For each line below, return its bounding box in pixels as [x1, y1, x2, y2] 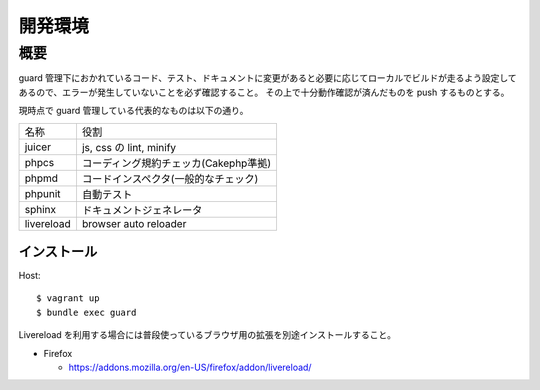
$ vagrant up [36, 293, 100, 304]
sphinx [24, 202, 57, 216]
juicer [24, 140, 52, 154]
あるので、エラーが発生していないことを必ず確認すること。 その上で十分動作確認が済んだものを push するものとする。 [18, 86, 510, 98]
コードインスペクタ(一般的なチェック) [81, 171, 259, 185]
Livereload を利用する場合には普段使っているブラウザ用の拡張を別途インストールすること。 [18, 329, 397, 341]
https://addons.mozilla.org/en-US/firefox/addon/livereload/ [68, 361, 312, 374]
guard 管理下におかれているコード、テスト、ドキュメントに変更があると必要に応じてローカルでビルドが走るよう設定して [18, 72, 517, 84]
